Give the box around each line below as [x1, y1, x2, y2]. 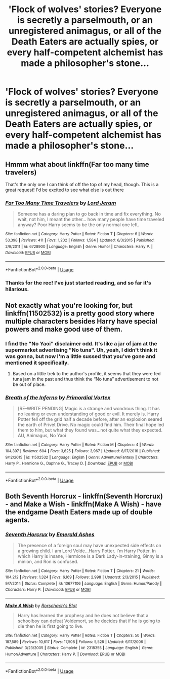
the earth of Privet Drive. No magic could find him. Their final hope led [17, 422, 164, 428]
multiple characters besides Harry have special [5, 317, 158, 326]
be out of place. [12, 381, 46, 387]
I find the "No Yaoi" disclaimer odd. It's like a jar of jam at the [5, 340, 158, 347]
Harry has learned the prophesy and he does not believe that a [17, 613, 149, 619]
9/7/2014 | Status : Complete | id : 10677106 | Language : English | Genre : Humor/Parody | [5, 581, 162, 586]
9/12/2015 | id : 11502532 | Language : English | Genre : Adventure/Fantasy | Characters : [5, 455, 159, 460]
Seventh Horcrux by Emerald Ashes [5, 531, 95, 538]
